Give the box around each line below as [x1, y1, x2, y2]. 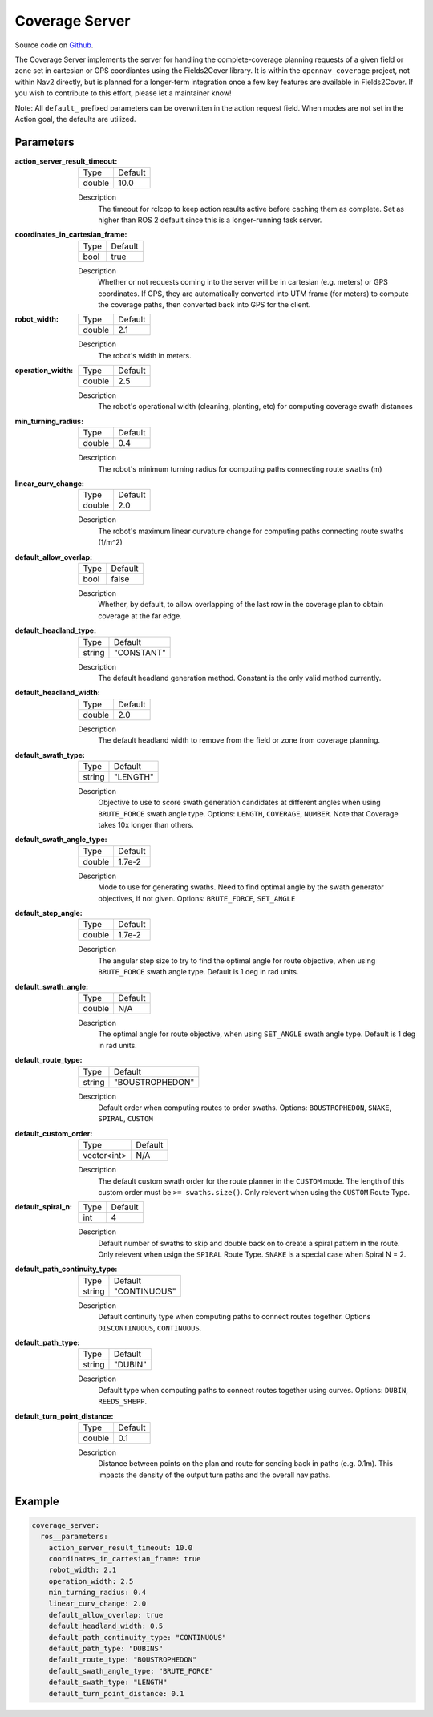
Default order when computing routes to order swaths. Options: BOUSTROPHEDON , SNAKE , [98, 1103, 392, 1112]
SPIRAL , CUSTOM [98, 1114, 154, 1124]
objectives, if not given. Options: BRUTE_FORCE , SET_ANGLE [98, 893, 296, 903]
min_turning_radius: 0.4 [48, 1588, 147, 1598]
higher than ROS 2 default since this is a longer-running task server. [98, 215, 322, 225]
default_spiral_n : [14, 1202, 72, 1212]
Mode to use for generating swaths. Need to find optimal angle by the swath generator [98, 882, 384, 892]
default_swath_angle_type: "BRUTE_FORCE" [48, 1666, 214, 1675]
